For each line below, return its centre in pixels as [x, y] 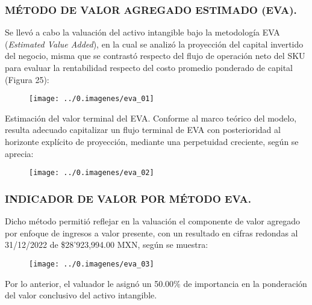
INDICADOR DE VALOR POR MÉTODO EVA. [128, 198]
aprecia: [19, 153]
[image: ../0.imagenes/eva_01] [92, 99]
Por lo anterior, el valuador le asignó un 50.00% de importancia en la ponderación [156, 283]
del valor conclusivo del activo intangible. [81, 295]
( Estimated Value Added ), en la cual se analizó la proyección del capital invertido [154, 44]
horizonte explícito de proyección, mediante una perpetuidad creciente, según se [152, 142]
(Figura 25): [27, 79]
